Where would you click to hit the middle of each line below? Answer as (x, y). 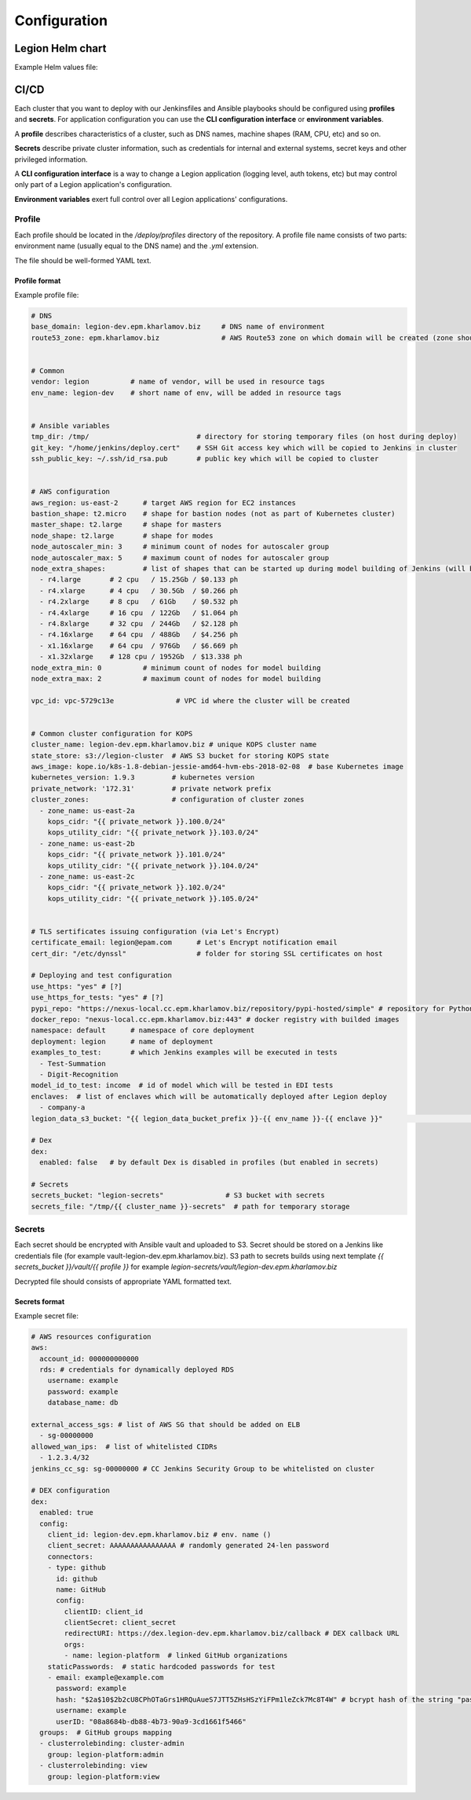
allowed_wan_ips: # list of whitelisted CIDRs (124, 1446)
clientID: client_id (104, 1611)
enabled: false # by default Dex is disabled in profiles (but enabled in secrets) (209, 1162)
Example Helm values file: (56, 68)
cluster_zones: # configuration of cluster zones (168, 800)
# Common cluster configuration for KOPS (112, 733)
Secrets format (40, 1301)
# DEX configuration (70, 1490)
